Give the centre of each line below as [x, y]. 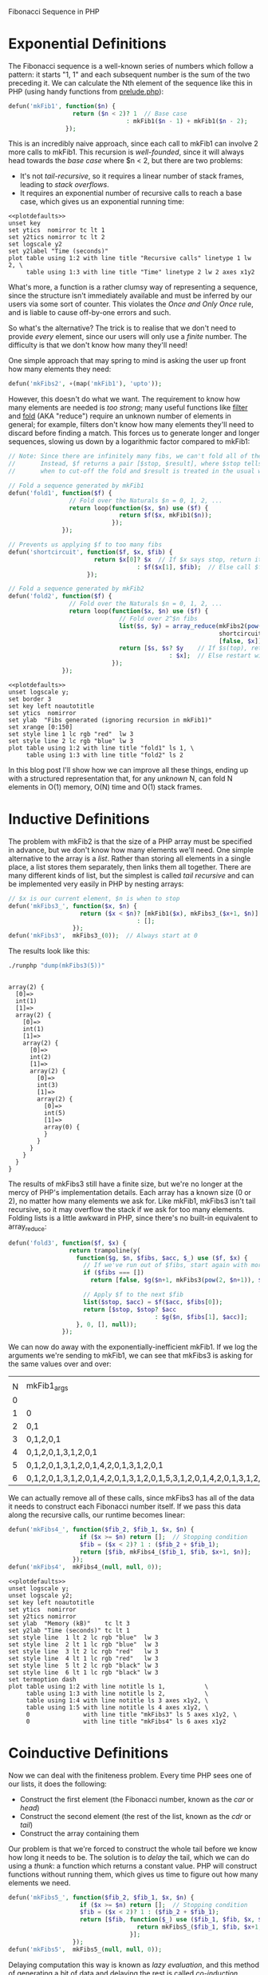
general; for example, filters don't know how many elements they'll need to [131, 425]
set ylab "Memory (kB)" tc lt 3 [69, 1623]
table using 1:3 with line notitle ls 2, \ [117, 1693]
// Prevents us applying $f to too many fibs [85, 545]
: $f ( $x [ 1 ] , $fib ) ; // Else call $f [199, 567]
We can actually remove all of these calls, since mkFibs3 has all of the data [132, 1498]
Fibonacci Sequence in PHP [54, 12]
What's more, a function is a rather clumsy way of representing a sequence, [133, 287]
